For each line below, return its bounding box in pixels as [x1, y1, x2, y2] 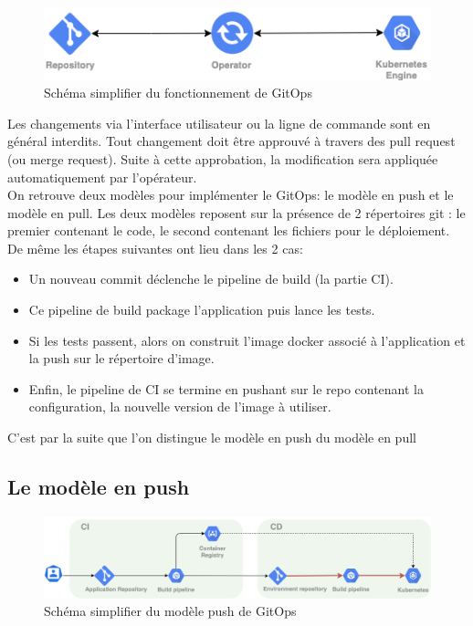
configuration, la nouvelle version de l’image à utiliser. [28, 397, 331, 416]
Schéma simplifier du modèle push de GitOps [44, 601, 297, 621]
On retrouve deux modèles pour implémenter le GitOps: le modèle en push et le [7, 185, 454, 204]
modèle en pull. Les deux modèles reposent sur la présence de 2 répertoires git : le [7, 203, 466, 222]
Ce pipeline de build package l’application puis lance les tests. [28, 300, 375, 319]
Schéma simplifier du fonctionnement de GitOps [44, 83, 312, 102]
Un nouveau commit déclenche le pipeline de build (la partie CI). [28, 269, 394, 288]
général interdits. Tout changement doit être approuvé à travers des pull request [7, 131, 456, 151]
